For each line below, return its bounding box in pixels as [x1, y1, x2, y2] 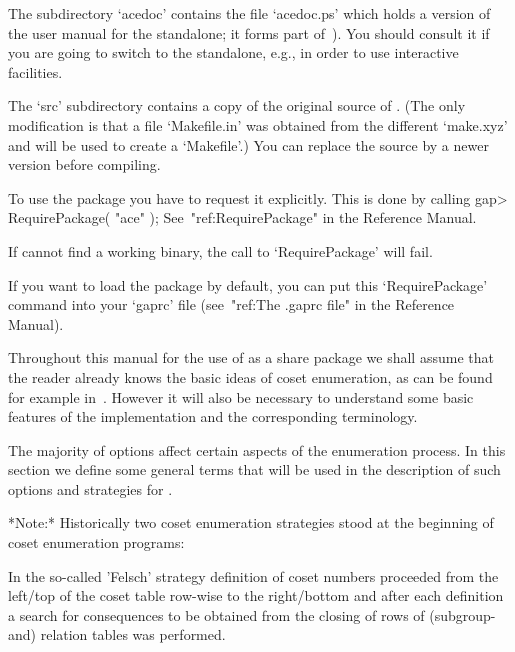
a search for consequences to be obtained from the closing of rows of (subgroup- [8, 604, 496, 625]
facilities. [8, 61, 63, 82]
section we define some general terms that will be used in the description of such [8, 459, 501, 480]
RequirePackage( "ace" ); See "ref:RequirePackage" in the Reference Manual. [8, 207, 477, 228]
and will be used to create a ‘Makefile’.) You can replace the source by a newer [8, 134, 489, 155]
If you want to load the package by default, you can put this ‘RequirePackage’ [8, 274, 488, 295]
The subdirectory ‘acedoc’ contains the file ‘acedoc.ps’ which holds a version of [8, 3, 491, 23]
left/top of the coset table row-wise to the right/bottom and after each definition [8, 585, 504, 606]
